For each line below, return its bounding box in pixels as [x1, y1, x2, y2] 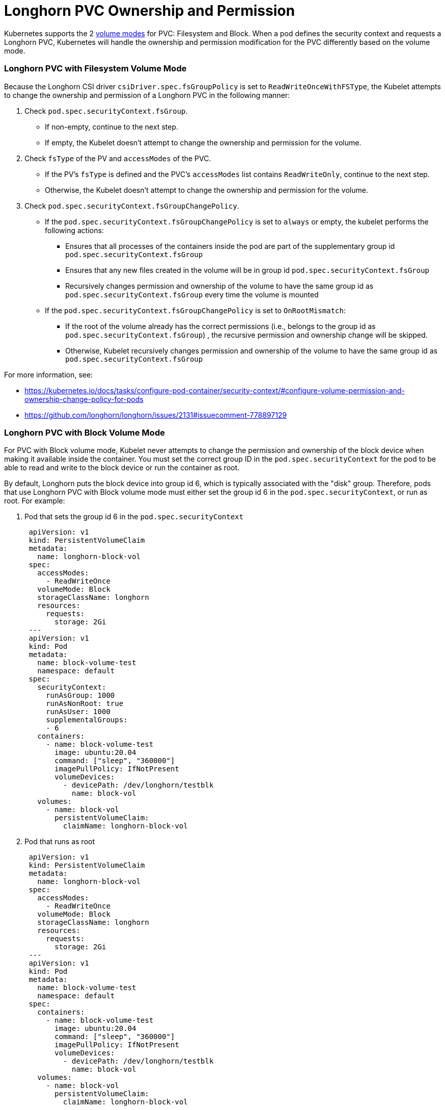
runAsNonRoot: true [46, 699, 123, 708]
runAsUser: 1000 [46, 708, 111, 716]
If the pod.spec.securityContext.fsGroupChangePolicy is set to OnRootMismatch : [45, 306, 346, 315]
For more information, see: [4, 370, 93, 379]
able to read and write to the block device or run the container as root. [4, 463, 240, 472]
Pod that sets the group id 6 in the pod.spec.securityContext [24, 512, 244, 521]
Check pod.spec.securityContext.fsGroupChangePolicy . [24, 201, 240, 210]
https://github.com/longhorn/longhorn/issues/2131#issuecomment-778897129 [24, 410, 287, 419]
